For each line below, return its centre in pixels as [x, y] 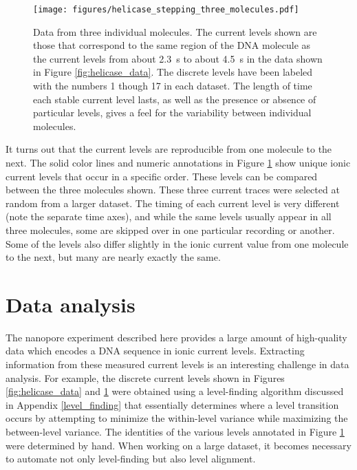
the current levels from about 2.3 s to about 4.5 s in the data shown [178, 58]
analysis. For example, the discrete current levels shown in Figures [145, 377]
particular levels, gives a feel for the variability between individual [172, 113]
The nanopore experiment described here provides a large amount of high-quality [176, 337]
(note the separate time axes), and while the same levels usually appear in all [169, 216]
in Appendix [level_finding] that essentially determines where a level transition [172, 404]
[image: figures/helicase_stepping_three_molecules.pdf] [166, 10]
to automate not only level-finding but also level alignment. [131, 459]
